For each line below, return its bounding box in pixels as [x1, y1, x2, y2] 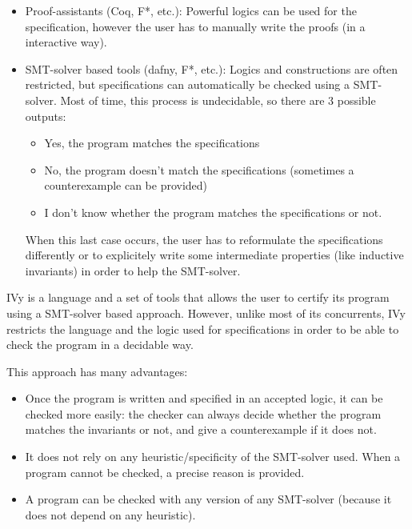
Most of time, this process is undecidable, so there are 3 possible [60, 91, 376, 108]
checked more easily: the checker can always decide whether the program [25, 405, 382, 422]
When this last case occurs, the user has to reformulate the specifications [25, 230, 383, 247]
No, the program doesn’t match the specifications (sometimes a [44, 161, 354, 178]
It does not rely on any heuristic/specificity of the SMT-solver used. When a [25, 448, 401, 465]
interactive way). [25, 34, 107, 50]
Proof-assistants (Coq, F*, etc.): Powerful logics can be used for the [25, 2, 357, 18]
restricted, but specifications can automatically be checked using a [25, 76, 350, 93]
